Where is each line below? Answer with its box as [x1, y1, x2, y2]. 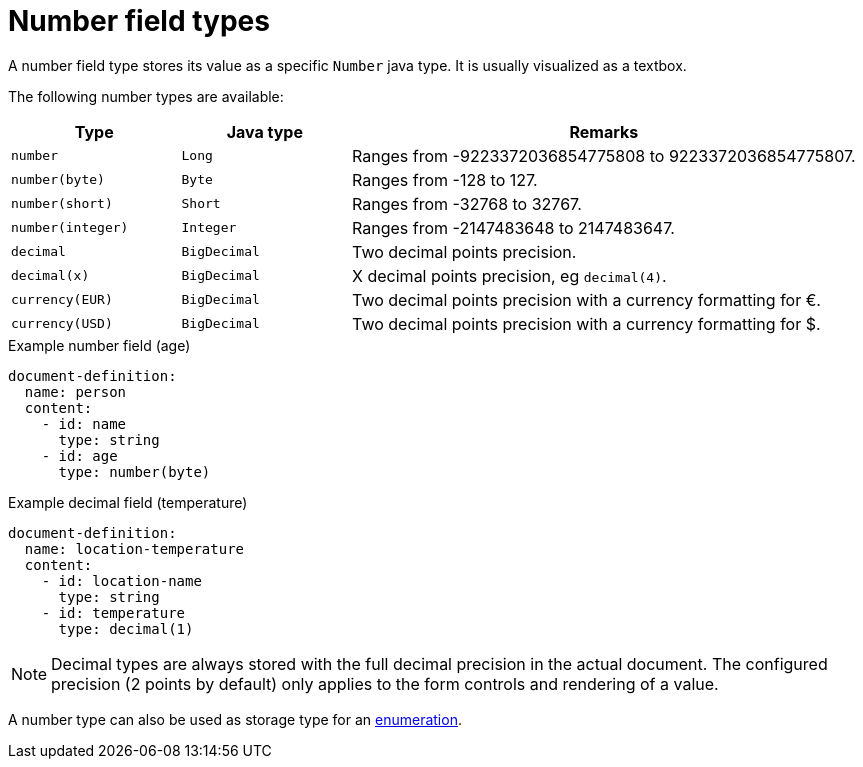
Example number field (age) [8, 336, 191, 354]
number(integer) [11, 220, 129, 236]
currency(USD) [11, 316, 113, 332]
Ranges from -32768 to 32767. [352, 193, 582, 214]
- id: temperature [41, 604, 186, 621]
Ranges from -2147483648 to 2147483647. [352, 217, 675, 238]
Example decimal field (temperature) [8, 493, 248, 511]
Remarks [569, 121, 639, 142]
